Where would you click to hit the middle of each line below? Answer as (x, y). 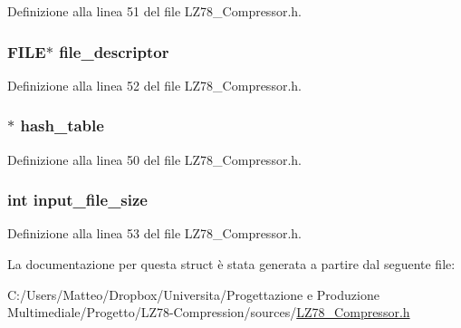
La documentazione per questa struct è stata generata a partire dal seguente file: (231, 264)
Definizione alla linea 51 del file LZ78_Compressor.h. (154, 11)
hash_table (62, 125)
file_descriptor (114, 51)
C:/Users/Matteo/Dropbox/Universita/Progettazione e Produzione (193, 294)
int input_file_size (77, 200)
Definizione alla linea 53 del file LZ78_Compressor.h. (154, 233)
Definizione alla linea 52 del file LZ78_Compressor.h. (154, 85)
